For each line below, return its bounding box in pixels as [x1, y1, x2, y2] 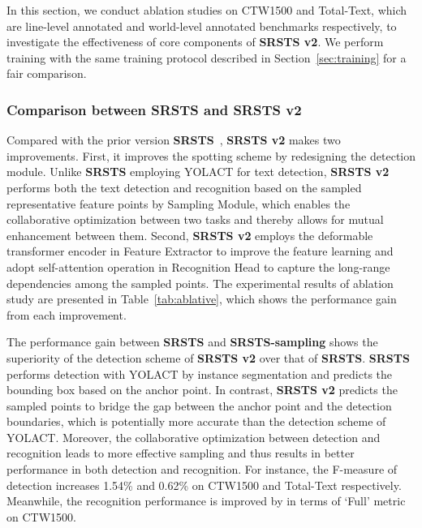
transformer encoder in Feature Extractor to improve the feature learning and [6, 243, 394, 260]
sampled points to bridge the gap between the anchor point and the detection [6, 397, 392, 414]
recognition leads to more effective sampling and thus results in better [6, 444, 355, 461]
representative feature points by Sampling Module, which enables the [6, 195, 351, 212]
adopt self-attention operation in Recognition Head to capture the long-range [6, 258, 390, 275]
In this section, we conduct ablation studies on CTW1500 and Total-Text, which [6, 2, 407, 18]
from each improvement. [6, 306, 127, 323]
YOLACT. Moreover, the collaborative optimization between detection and [6, 428, 381, 445]
